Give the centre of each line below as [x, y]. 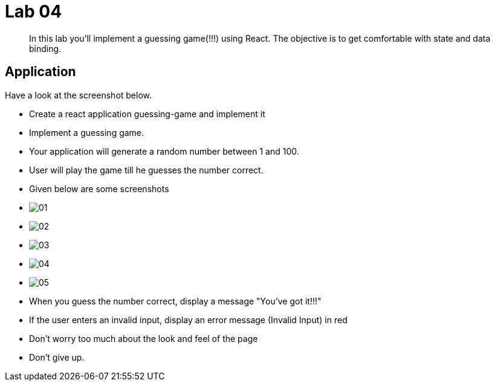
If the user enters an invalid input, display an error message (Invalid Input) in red [188, 320]
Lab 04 [34, 11]
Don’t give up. [57, 357]
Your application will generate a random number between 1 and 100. [164, 151]
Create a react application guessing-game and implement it [147, 114]
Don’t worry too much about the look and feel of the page [144, 338]
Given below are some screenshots [99, 188]
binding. [45, 48]
